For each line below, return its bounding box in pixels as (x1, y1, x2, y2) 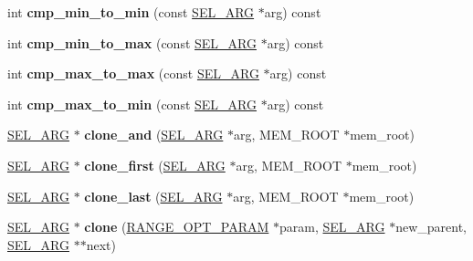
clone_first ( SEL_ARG (84, 155, 226, 174)
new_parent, (395, 217, 467, 236)
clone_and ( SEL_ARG (84, 125, 224, 144)
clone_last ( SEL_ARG (84, 186, 223, 205)
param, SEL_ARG (279, 217, 385, 236)
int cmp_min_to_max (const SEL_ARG (7, 33, 258, 52)
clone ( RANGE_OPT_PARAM (84, 217, 269, 236)
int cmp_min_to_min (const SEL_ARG (7, 3, 255, 21)
